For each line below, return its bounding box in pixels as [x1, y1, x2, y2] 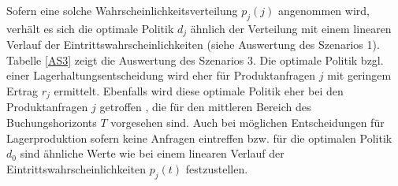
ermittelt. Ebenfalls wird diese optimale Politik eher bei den [54, 83, 344, 99]
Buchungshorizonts [6, 114, 97, 131]
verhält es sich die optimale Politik [6, 20, 174, 36]
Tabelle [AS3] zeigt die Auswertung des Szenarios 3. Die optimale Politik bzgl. [6, 51, 384, 68]
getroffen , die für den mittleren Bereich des [99, 99, 311, 115]
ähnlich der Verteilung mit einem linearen [190, 20, 392, 36]
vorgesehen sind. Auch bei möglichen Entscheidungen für [110, 114, 385, 131]
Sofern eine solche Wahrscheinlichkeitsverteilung [6, 2, 238, 18]
